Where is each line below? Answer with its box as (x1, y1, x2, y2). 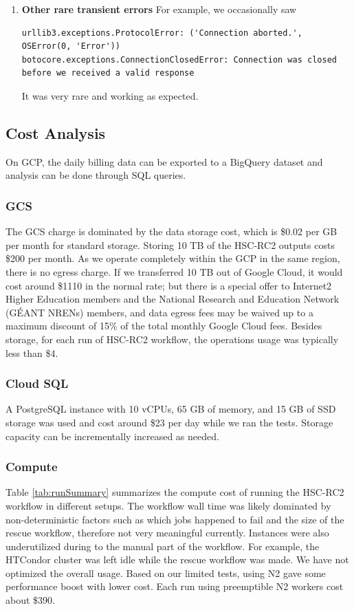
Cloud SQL (5, 375, 69, 392)
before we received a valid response (21, 68, 195, 78)
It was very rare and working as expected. (21, 88, 199, 102)
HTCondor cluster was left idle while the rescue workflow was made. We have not (5, 552, 349, 567)
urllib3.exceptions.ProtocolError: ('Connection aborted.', (21, 28, 302, 38)
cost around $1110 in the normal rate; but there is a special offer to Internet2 (5, 278, 332, 292)
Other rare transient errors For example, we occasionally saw (21, 2, 297, 16)
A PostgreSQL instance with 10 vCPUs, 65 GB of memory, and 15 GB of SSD (5, 402, 336, 416)
